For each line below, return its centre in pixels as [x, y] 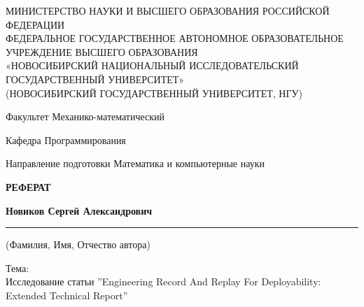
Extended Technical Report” [67, 295]
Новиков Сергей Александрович [79, 210]
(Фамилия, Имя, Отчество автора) [78, 244]
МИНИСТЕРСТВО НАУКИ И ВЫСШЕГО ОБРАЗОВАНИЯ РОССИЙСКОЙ [168, 10]
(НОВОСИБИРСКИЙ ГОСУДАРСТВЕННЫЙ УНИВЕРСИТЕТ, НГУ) [154, 93]
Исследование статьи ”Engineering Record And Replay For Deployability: [163, 281]
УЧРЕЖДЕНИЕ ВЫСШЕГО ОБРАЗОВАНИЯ [102, 51]
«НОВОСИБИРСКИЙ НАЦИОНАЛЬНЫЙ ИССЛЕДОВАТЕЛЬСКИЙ [152, 65]
